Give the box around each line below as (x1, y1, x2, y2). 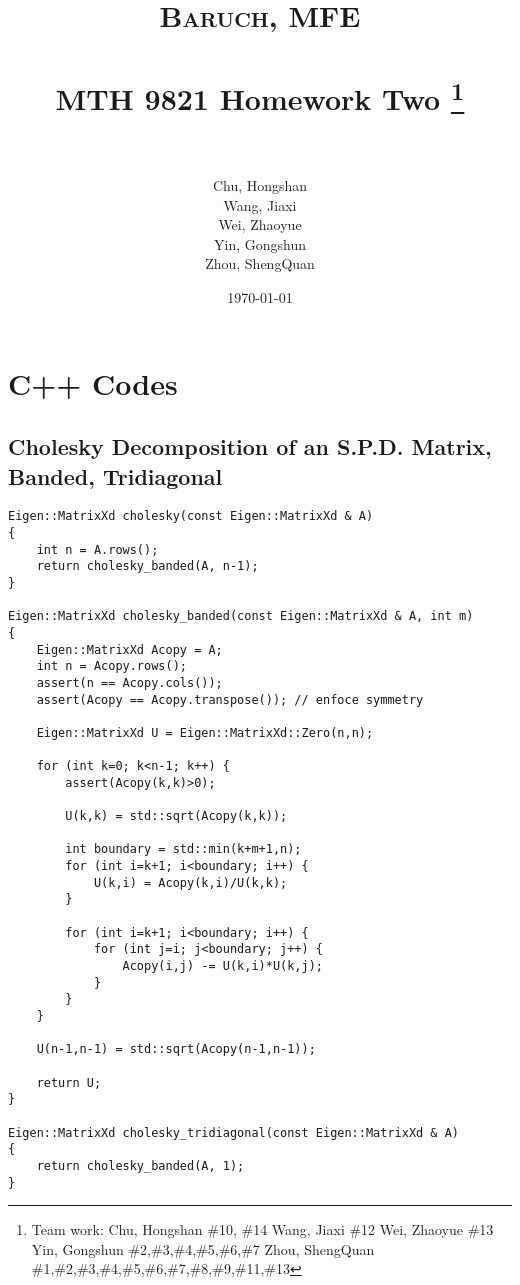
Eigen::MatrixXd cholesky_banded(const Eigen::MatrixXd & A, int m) (8, 609, 474, 624)
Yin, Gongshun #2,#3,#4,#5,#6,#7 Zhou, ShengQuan (31, 1238, 375, 1259)
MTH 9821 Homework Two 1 (55, 73, 465, 118)
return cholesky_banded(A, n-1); (36, 559, 259, 574)
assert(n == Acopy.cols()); (36, 675, 223, 690)
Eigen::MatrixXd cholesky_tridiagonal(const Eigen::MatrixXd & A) (8, 1125, 460, 1140)
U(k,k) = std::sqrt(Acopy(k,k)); (65, 809, 288, 824)
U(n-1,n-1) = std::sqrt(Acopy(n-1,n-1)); (36, 1042, 316, 1057)
